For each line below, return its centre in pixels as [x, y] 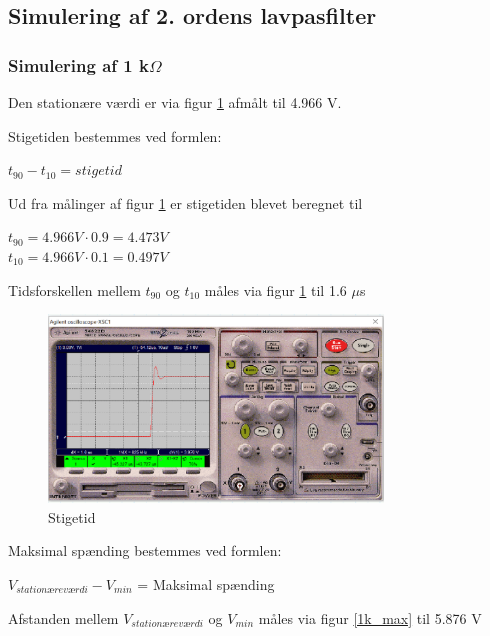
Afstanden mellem [63, 617]
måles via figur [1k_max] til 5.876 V [370, 617]
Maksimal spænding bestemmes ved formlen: [145, 550]
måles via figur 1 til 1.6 [275, 289]
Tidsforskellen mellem [74, 289]
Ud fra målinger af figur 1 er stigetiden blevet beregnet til [185, 202]
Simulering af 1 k [78, 64]
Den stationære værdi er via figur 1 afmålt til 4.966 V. [175, 102]
